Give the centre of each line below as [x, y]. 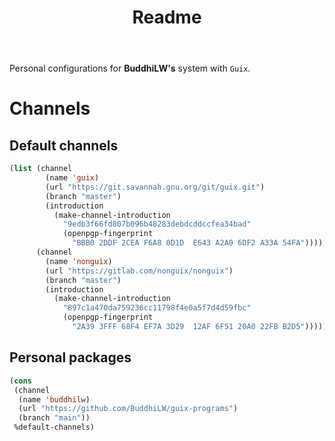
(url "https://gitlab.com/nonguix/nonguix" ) [139, 271]
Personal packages [70, 357]
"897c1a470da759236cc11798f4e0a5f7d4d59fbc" [157, 308]
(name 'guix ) [72, 178]
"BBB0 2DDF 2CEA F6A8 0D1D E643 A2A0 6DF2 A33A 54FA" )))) [198, 243]
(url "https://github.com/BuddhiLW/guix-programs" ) [128, 409]
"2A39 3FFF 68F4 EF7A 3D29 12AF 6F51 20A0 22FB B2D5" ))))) [200, 327]
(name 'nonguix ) [79, 261]
